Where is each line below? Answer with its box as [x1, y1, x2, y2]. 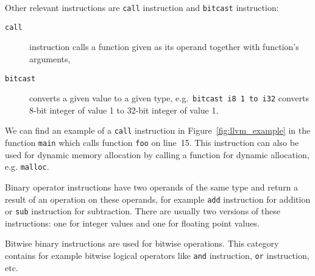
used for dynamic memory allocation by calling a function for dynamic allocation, [5, 148, 310, 161]
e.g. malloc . [5, 160, 49, 173]
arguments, [29, 52, 71, 65]
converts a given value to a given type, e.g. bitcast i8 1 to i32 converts [29, 92, 309, 104]
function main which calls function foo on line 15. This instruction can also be [5, 136, 299, 149]
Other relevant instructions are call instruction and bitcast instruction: [5, 1, 279, 13]
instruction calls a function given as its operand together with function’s [29, 40, 299, 53]
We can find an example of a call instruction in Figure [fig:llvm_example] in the [5, 124, 311, 137]
